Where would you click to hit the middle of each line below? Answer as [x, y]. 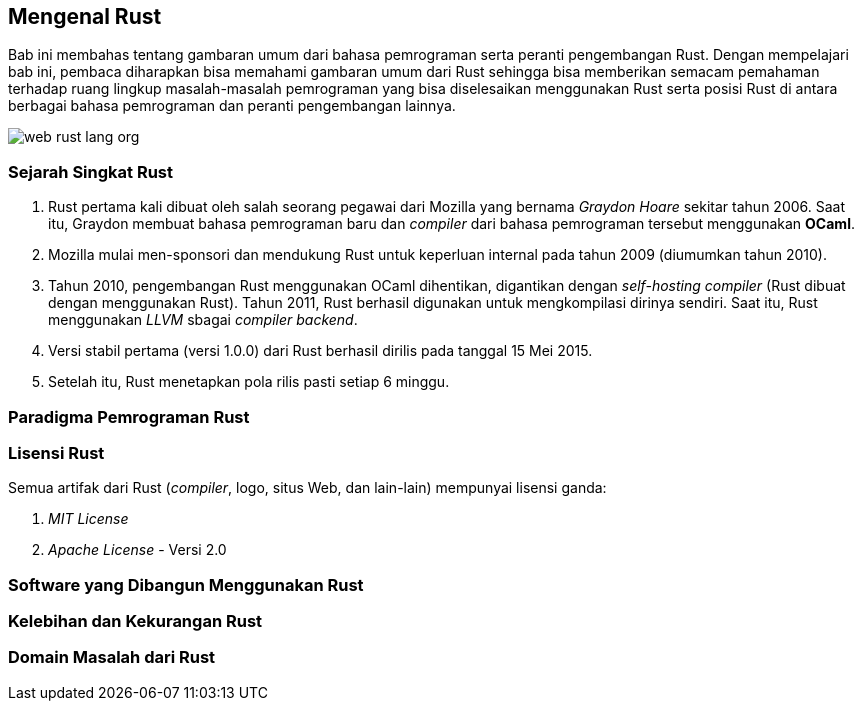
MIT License [88, 519]
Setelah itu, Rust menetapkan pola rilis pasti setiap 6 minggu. [249, 382]
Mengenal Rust [85, 16]
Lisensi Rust [56, 452]
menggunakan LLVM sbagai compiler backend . [203, 320]
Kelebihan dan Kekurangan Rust [135, 621]
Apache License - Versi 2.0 [137, 550]
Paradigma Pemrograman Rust [129, 416]
